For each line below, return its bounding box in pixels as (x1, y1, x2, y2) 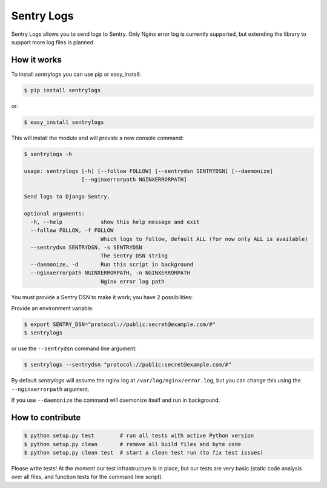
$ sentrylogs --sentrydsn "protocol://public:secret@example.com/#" (24, 361, 232, 368)
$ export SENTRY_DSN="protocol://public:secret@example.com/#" (24, 320, 216, 328)
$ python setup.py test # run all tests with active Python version (24, 432, 254, 439)
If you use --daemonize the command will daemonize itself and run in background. (11, 396, 220, 404)
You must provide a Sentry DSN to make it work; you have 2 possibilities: (11, 293, 193, 300)
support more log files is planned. (11, 38, 95, 46)
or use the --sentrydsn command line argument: (11, 345, 137, 352)
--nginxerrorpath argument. (11, 385, 90, 393)
